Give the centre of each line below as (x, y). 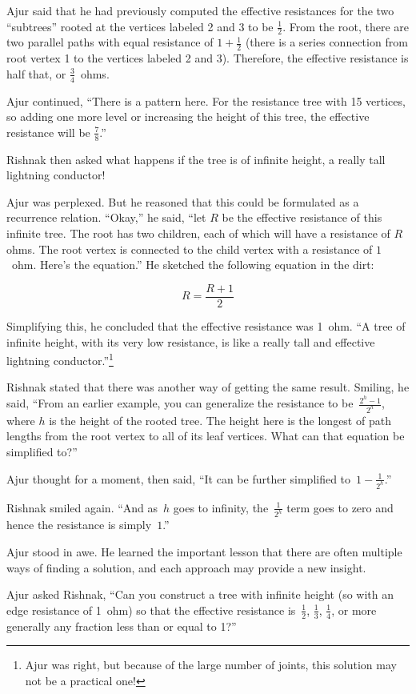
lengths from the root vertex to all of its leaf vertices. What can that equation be (206, 436)
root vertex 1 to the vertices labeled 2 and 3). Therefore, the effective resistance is (208, 58)
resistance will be (48, 132)
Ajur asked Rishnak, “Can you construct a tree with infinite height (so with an (200, 594)
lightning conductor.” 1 (60, 359)
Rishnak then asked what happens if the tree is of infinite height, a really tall (196, 159)
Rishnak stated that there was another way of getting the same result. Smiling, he (208, 387)
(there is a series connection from (326, 42)
